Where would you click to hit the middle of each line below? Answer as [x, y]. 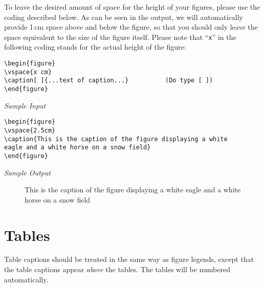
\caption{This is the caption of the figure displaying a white [116, 139]
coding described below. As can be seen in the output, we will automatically [124, 17]
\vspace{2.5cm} [30, 130]
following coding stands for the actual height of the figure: [95, 47]
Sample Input [25, 105]
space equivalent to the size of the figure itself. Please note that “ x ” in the [120, 37]
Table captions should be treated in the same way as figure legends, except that [129, 259]
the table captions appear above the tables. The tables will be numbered [117, 269]
